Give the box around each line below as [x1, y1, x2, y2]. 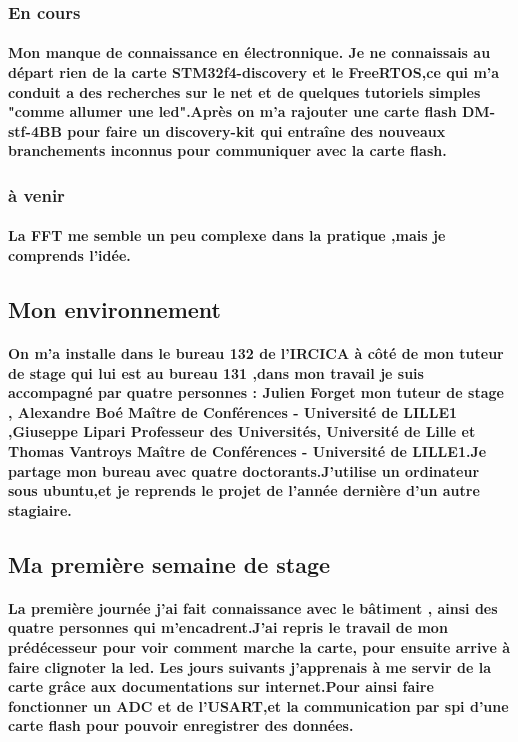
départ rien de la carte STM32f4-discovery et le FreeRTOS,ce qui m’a [8, 62, 500, 83]
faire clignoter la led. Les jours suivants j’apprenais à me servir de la [8, 656, 492, 677]
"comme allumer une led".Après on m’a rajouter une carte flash [8, 101, 457, 122]
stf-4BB [8, 120, 62, 141]
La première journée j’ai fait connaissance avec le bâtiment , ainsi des [8, 597, 498, 618]
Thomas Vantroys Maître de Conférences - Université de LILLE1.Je [8, 440, 487, 461]
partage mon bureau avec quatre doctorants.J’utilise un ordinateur [8, 460, 480, 481]
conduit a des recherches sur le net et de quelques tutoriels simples [8, 81, 481, 102]
